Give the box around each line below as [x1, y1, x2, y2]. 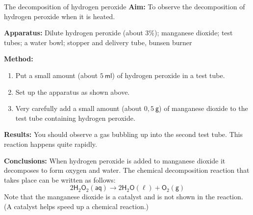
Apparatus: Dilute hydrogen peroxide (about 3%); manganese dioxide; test [4, 27, 233, 38]
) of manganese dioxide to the [159, 103, 248, 113]
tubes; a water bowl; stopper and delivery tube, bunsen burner [4, 37, 192, 47]
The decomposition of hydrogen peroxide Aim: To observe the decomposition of [4, 1, 245, 11]
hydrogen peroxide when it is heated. [4, 11, 115, 21]
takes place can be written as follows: [4, 174, 116, 185]
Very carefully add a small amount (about [15, 103, 142, 113]
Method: [4, 54, 33, 64]
